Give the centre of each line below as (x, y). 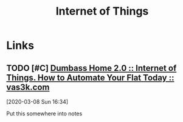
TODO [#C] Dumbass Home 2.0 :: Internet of (91, 68)
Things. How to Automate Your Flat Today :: (90, 77)
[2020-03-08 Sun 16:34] (37, 102)
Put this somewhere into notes (44, 113)
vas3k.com (28, 87)
